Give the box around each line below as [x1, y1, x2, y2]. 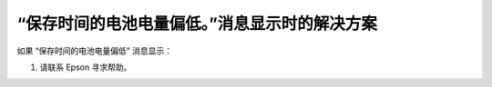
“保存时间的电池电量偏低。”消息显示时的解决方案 [16, 14, 378, 34]
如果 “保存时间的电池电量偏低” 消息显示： [16, 45, 173, 56]
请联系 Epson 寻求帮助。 [39, 62, 132, 72]
